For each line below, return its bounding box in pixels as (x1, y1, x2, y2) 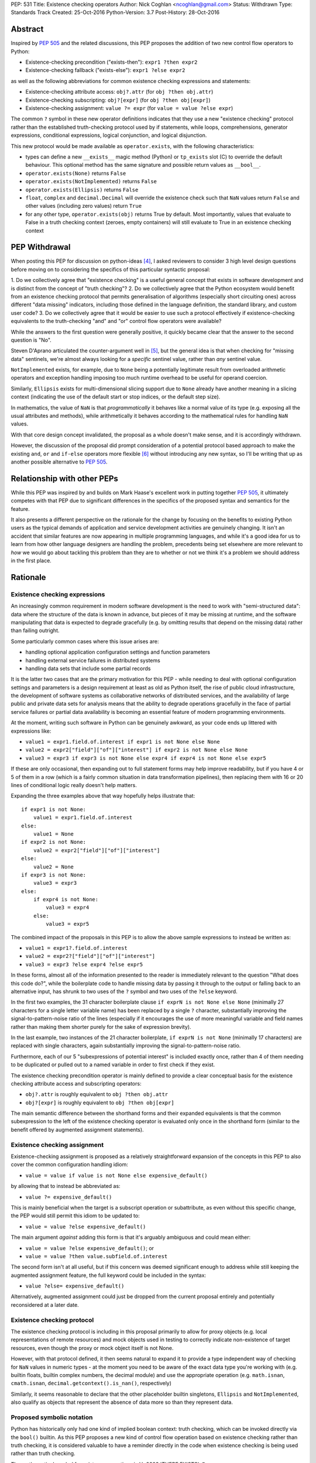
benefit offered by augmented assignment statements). (11, 1126, 144, 1133)
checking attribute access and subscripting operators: (11, 1080, 142, 1087)
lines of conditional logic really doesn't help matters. (11, 782, 137, 788)
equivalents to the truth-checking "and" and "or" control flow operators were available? (11, 318, 222, 325)
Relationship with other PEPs (11, 473, 118, 483)
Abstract (11, 24, 44, 35)
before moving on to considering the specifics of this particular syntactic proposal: (11, 266, 211, 273)
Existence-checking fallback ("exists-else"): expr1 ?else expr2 (25, 67, 186, 74)
